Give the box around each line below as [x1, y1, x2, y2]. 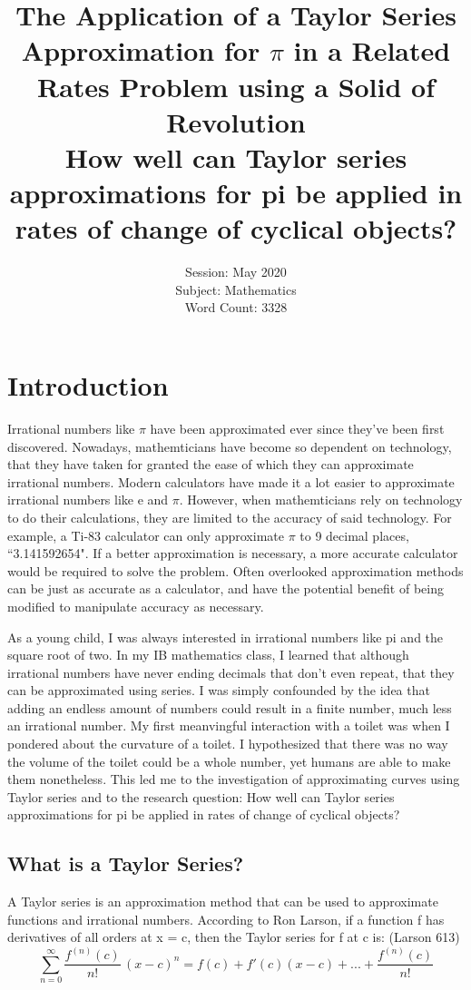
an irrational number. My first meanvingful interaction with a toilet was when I [7, 716, 450, 735]
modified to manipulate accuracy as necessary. [7, 596, 264, 615]
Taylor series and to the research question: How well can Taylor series [7, 787, 395, 806]
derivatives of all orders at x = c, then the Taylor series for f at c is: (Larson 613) [7, 927, 460, 946]
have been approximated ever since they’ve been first [150, 418, 445, 437]
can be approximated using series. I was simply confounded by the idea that [7, 681, 430, 700]
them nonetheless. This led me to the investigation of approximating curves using [7, 769, 460, 789]
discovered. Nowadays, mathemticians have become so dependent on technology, [7, 436, 452, 456]
